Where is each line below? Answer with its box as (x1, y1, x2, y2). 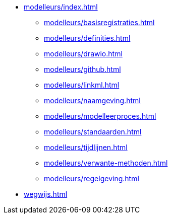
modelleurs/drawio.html (44, 49, 123, 58)
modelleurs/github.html (44, 65, 121, 74)
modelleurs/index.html (24, 3, 98, 11)
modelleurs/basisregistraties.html (44, 18, 155, 27)
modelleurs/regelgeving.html (44, 174, 139, 183)
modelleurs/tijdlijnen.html (44, 143, 128, 152)
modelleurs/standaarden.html (44, 127, 142, 136)
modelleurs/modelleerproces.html (44, 112, 156, 120)
